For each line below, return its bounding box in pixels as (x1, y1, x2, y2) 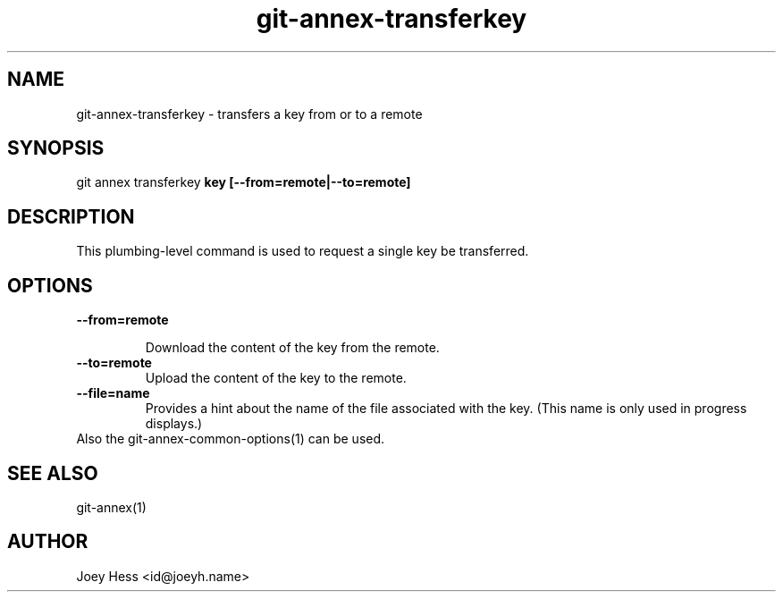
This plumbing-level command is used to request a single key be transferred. (76, 243, 529, 259)
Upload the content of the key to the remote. (145, 370, 407, 386)
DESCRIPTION (7, 205, 135, 228)
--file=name (76, 385, 150, 401)
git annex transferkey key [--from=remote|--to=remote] (76, 174, 411, 190)
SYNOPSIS (7, 137, 105, 160)
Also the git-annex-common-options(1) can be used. (76, 431, 385, 447)
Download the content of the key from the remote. (145, 340, 440, 356)
